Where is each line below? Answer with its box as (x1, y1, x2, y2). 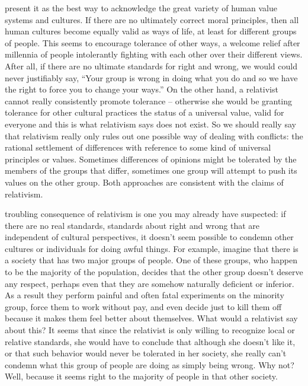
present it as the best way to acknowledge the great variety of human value (5, 2, 277, 14)
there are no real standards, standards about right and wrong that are (5, 219, 259, 231)
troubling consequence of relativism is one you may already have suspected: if (5, 208, 286, 220)
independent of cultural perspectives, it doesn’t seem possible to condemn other (5, 231, 294, 243)
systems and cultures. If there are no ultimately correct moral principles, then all (5, 13, 299, 25)
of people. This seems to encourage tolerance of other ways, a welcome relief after (5, 36, 300, 49)
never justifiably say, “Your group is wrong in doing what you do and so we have (5, 71, 298, 84)
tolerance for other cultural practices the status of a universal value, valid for (5, 106, 284, 119)
